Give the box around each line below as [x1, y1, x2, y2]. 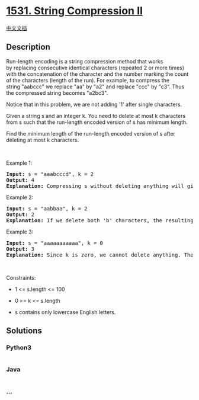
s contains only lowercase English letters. [14, 308, 116, 315]
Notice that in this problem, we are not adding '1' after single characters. [6, 101, 182, 108]
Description [6, 42, 50, 52]
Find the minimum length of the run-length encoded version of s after [6, 130, 176, 137]
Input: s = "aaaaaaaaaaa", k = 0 [6, 239, 104, 247]
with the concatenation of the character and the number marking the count [6, 70, 189, 78]
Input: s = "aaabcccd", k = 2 [6, 171, 94, 177]
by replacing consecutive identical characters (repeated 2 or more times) [6, 64, 185, 71]
